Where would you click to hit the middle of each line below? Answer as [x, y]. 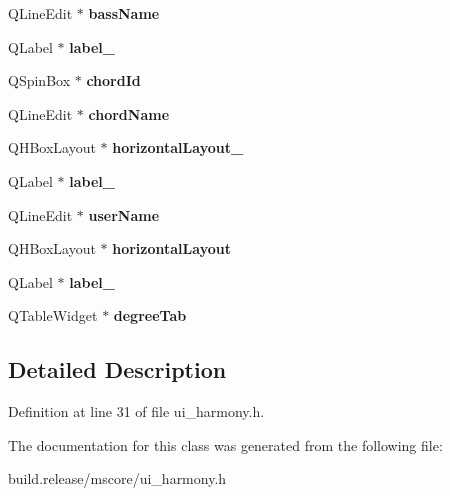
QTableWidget [53, 315]
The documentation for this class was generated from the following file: [225, 444]
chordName [129, 113]
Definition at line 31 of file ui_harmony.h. [136, 411]
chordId [113, 80]
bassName [124, 13]
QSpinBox [39, 80]
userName [124, 214]
